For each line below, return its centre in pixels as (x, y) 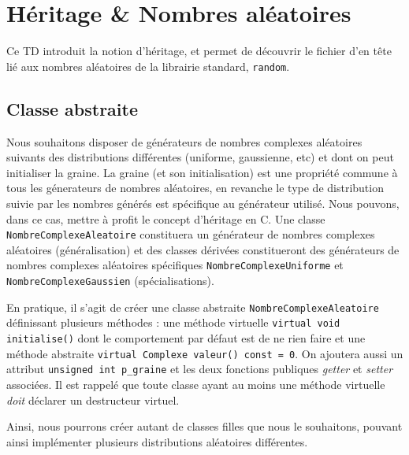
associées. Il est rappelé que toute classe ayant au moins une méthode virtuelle (196, 384)
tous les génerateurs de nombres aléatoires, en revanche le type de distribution (195, 188)
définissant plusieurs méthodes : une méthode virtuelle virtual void (173, 322)
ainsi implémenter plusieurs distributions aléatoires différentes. (157, 441)
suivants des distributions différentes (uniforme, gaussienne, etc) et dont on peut (200, 157)
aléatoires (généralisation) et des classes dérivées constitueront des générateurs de (203, 249)
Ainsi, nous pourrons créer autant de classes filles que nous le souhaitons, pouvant (204, 426)
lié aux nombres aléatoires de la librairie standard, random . (148, 66)
